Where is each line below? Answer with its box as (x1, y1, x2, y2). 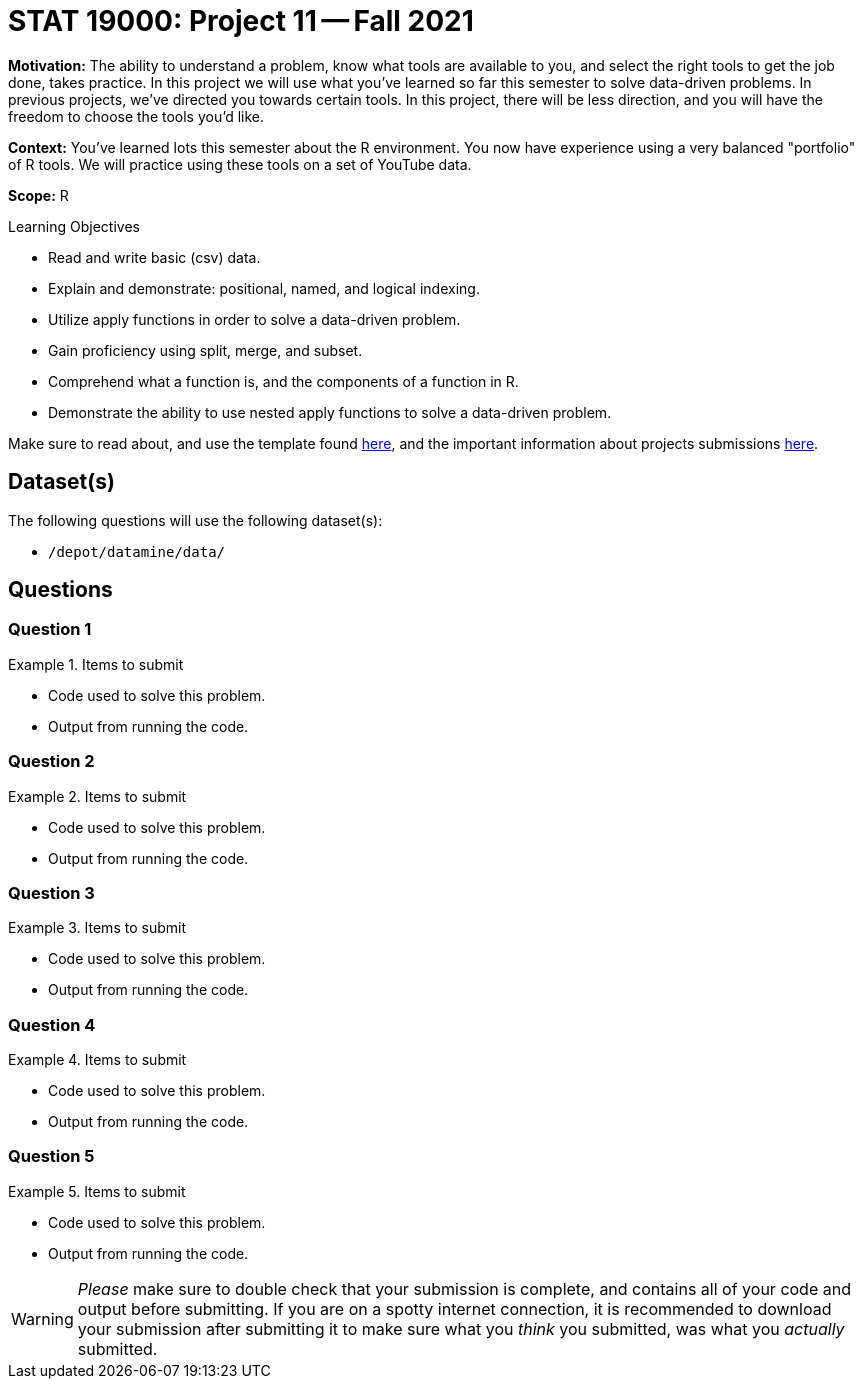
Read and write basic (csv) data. (48, 248, 261, 266)
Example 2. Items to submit (8, 787, 187, 805)
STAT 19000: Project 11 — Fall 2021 (8, 4, 474, 38)
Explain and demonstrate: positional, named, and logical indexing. (48, 279, 480, 297)
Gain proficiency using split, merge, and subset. (48, 341, 363, 359)
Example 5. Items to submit (8, 1182, 186, 1200)
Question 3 (8, 882, 95, 903)
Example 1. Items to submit (8, 655, 184, 673)
